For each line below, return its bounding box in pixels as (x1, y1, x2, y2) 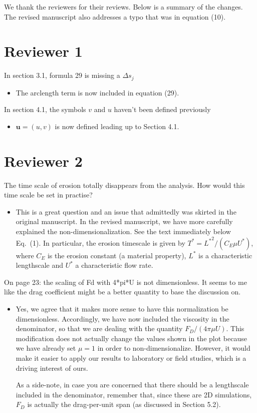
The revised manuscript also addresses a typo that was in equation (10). (4, 11, 226, 22)
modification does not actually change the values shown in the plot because (16, 333, 247, 343)
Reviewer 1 (4, 41, 83, 61)
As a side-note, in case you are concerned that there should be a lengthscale (16, 379, 249, 390)
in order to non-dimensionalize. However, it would (97, 343, 250, 353)
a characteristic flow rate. (75, 260, 153, 270)
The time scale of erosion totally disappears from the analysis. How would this (4, 179, 245, 190)
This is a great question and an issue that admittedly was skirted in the (16, 206, 236, 217)
